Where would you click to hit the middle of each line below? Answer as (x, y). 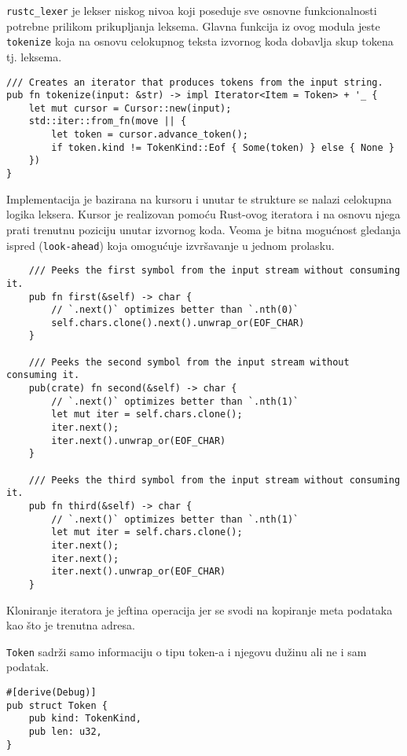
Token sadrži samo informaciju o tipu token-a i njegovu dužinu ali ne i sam (187, 651)
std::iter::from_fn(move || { (108, 121)
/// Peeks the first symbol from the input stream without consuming (214, 271)
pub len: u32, (65, 732)
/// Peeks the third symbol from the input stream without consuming (214, 480)
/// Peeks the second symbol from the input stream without (189, 362)
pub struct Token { (57, 705)
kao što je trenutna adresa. (71, 625)
